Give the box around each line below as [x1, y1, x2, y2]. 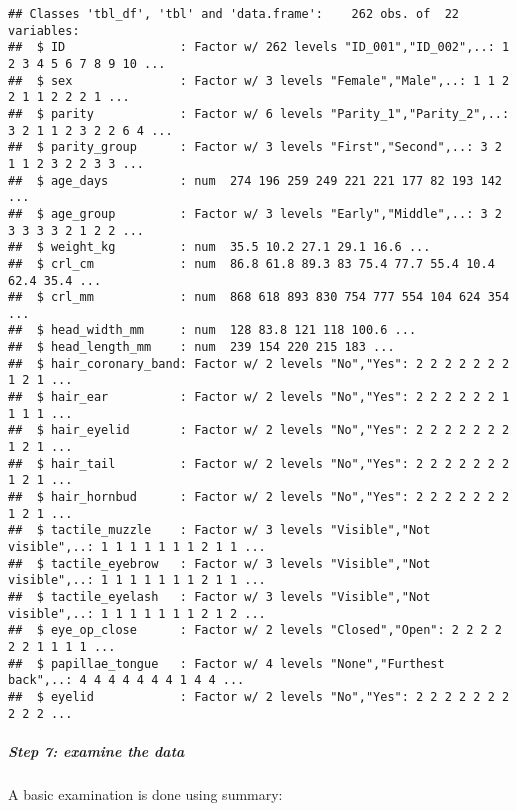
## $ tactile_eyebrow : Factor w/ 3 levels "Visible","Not [8, 556, 431, 571]
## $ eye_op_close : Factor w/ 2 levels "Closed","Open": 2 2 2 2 [8, 623, 502, 638]
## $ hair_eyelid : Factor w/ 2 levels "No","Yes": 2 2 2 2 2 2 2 [8, 423, 510, 438]
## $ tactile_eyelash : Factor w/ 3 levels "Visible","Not [8, 589, 431, 604]
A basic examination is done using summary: [8, 783, 283, 804]
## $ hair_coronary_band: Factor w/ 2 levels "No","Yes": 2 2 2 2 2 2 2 [8, 356, 510, 371]
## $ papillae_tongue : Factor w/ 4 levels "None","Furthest [8, 656, 445, 671]
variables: [8, 23, 80, 38]
